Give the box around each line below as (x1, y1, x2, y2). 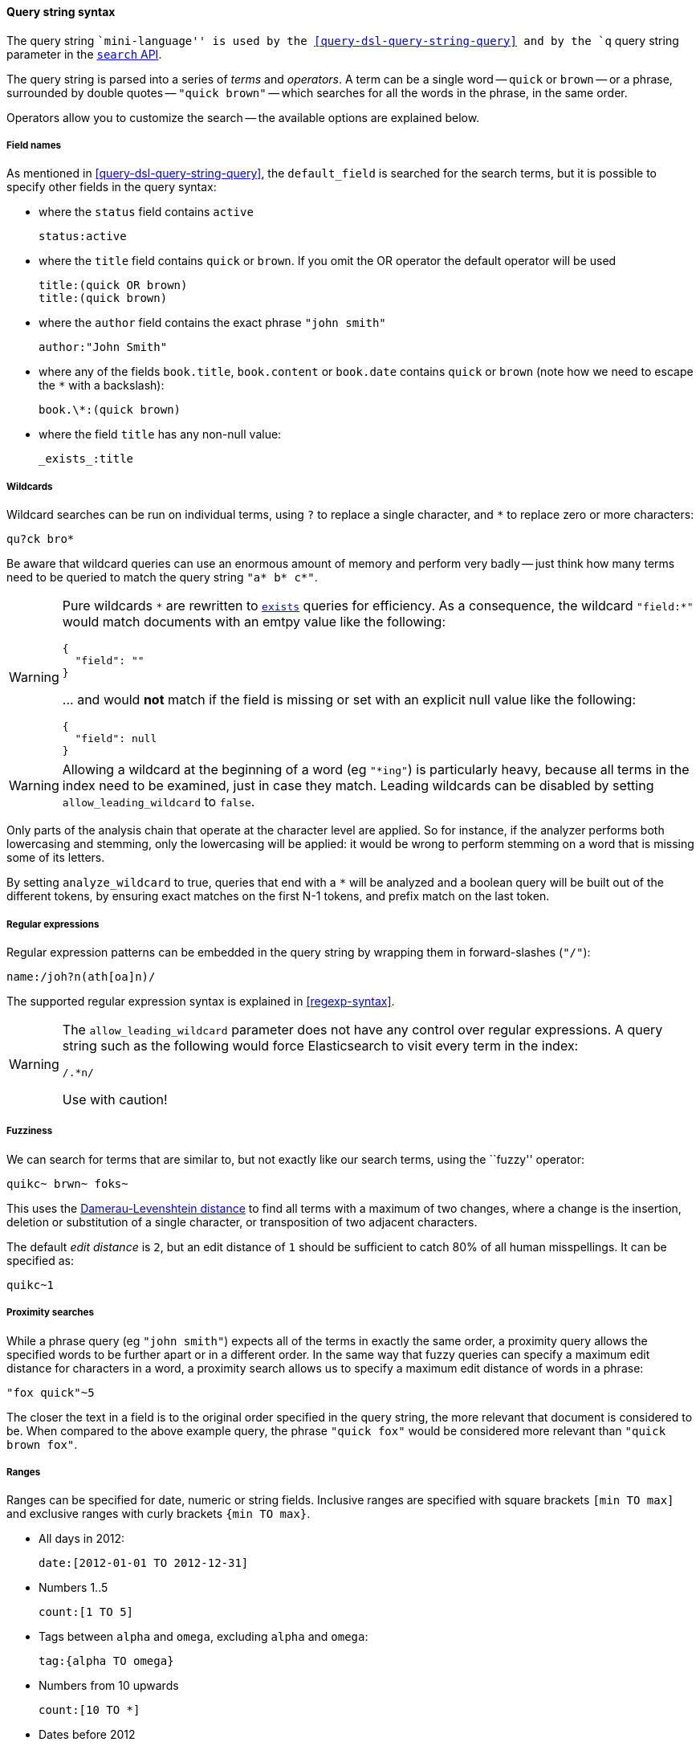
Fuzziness (6, 1125, 53, 1137)
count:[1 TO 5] (39, 1605, 134, 1619)
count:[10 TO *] (39, 1703, 140, 1717)
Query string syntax (6, 5, 116, 18)
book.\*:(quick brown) (39, 403, 181, 417)
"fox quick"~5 (6, 1385, 95, 1399)
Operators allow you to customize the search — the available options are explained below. (6, 110, 480, 124)
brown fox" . (6, 1437, 78, 1451)
